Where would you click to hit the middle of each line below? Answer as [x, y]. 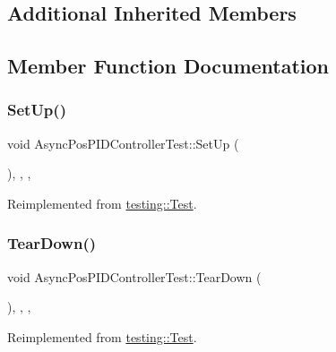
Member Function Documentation [168, 66]
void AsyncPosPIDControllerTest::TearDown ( [134, 276]
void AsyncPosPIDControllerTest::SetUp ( [123, 143]
